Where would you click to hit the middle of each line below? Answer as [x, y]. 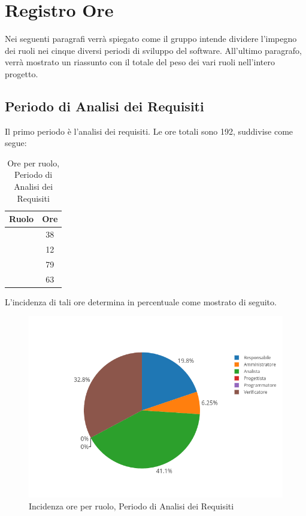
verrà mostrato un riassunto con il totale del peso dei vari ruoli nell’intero [140, 62]
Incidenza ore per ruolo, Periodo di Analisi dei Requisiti [131, 506]
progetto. [22, 73]
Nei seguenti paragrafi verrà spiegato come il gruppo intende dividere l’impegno [151, 39]
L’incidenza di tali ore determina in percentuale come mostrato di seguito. [141, 301]
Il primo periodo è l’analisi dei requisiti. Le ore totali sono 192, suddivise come [149, 131]
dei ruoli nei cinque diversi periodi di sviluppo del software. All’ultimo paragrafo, [153, 50]
